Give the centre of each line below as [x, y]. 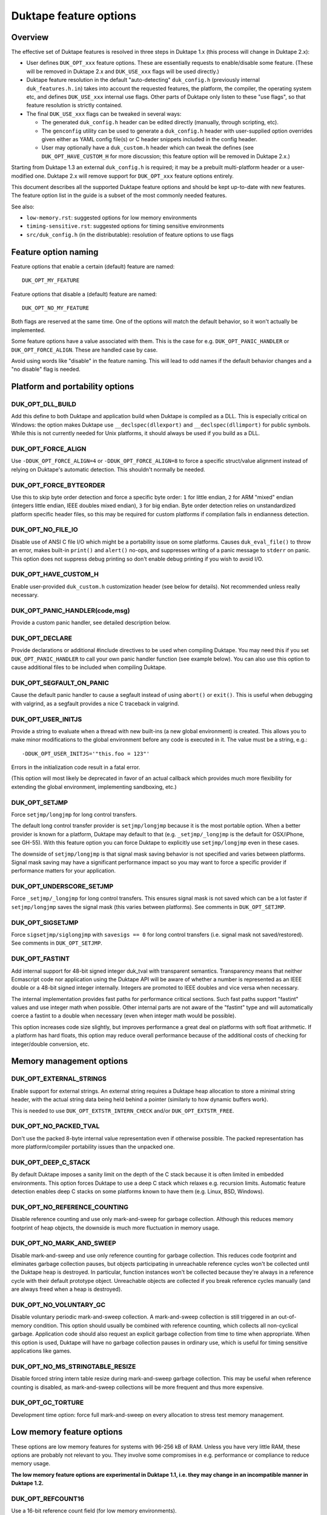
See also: [23, 207]
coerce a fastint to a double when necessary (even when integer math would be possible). [124, 1016]
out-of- [288, 1317]
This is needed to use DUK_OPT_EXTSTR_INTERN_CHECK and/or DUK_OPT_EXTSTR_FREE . [123, 1110]
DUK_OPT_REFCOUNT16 [48, 1499]
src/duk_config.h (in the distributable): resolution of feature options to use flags [130, 235]
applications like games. [41, 1351]
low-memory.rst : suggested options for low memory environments [111, 218]
